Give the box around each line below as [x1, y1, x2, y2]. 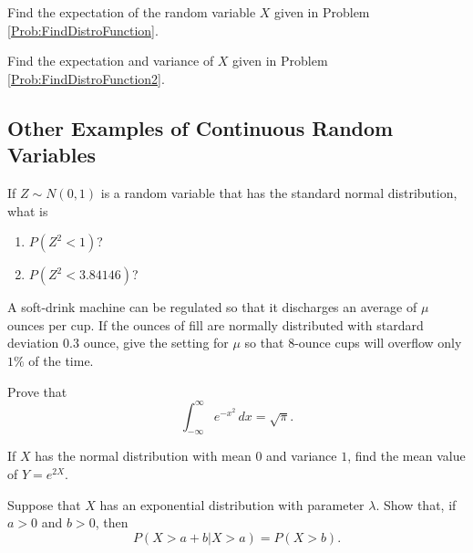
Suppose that [7, 495, 81, 514]
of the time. [28, 350, 94, 370]
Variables [7, 141, 97, 169]
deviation [7, 333, 59, 352]
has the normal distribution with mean [35, 446, 252, 465]
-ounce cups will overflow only [294, 333, 462, 352]
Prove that [7, 381, 67, 401]
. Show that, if [375, 495, 457, 514]
